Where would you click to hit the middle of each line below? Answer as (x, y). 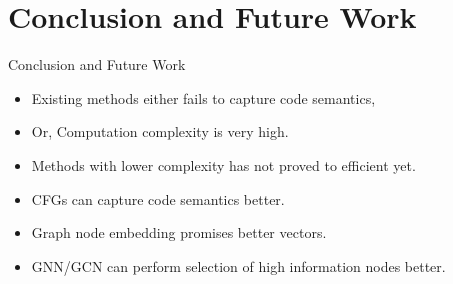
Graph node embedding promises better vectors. (179, 232)
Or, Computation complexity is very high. (160, 131)
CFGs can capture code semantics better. (158, 198)
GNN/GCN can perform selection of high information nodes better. (238, 265)
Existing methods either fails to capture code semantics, (203, 97)
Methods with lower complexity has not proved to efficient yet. (223, 164)
